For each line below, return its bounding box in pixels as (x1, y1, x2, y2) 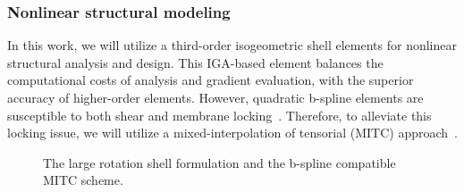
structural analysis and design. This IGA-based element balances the (7, 53, 384, 71)
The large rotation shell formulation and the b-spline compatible (43, 153, 396, 171)
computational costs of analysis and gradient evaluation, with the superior (7, 71, 414, 89)
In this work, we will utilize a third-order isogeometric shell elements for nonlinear (7, 36, 458, 54)
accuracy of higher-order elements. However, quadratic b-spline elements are (7, 88, 424, 106)
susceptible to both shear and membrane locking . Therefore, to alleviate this (7, 105, 432, 124)
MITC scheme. (43, 171, 123, 189)
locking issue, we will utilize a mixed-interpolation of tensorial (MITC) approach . (7, 123, 458, 142)
